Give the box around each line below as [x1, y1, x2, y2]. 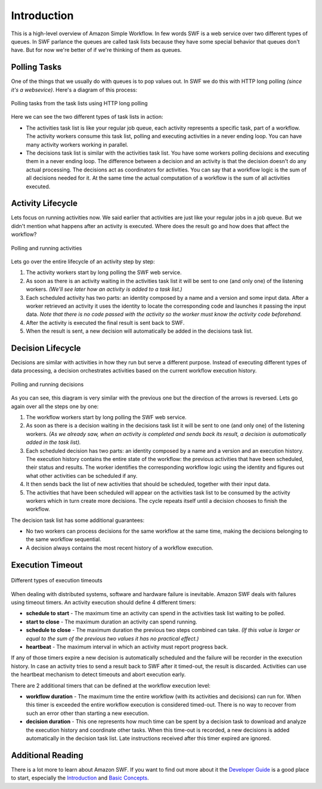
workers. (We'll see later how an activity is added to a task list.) [26, 285, 182, 293]
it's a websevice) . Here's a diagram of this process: [11, 86, 137, 93]
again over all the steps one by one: [11, 403, 99, 410]
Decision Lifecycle [11, 343, 81, 353]
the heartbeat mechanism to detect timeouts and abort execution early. [11, 671, 186, 678]
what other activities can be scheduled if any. [26, 472, 138, 479]
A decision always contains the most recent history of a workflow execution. [26, 544, 214, 551]
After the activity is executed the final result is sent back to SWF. [26, 319, 185, 326]
